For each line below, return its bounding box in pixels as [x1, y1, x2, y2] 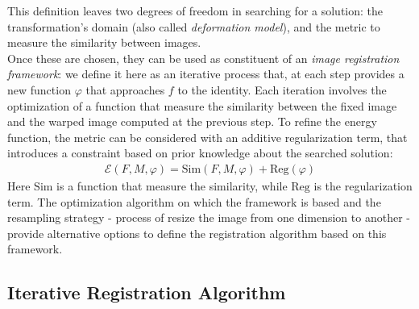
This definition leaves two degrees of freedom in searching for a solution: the [7, 2, 384, 19]
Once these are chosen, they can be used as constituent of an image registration [7, 49, 400, 66]
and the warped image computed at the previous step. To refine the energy [7, 113, 377, 130]
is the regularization [313, 177, 413, 194]
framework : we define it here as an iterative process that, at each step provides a [7, 65, 404, 82]
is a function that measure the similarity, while [56, 177, 288, 194]
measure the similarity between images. [7, 34, 201, 51]
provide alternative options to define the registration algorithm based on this [7, 224, 387, 241]
